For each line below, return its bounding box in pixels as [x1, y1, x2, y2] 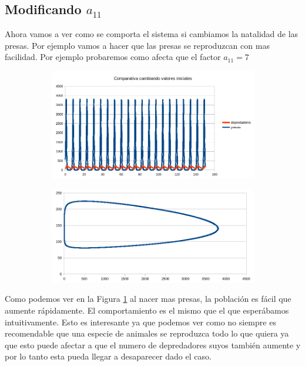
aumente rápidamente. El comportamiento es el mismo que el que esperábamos [5, 304, 289, 316]
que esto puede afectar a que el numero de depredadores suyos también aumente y [5, 338, 301, 351]
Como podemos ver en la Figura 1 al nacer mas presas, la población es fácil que [5, 292, 291, 305]
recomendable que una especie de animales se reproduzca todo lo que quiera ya [5, 327, 289, 340]
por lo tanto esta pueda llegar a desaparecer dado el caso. [5, 350, 212, 362]
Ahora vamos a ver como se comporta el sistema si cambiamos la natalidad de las [5, 28, 299, 40]
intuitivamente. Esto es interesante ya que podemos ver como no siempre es [5, 315, 276, 328]
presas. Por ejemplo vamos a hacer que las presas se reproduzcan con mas [5, 39, 270, 51]
